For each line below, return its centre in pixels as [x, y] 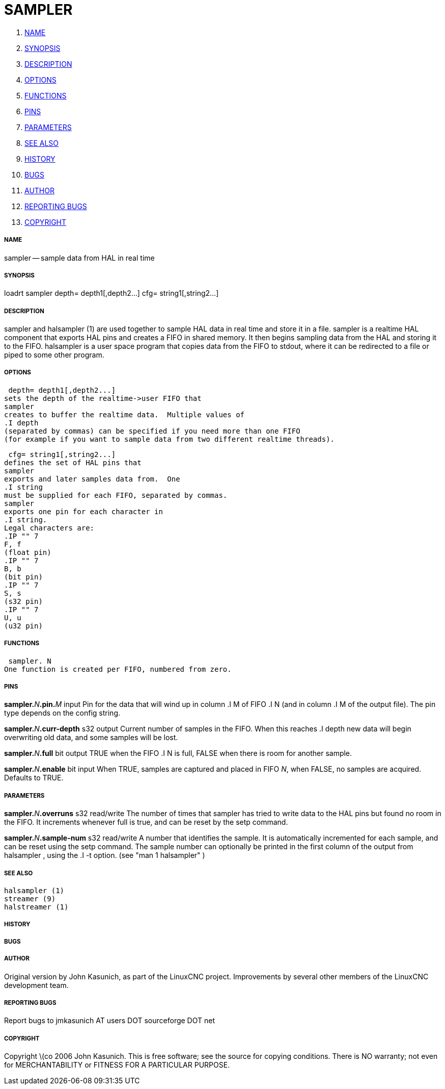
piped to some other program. [54, 355]
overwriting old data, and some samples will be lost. [91, 738]
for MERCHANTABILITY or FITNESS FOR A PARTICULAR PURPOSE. [117, 1065]
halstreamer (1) [36, 907]
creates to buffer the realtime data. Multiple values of [124, 414]
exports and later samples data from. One [92, 479]
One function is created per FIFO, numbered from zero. [118, 669]
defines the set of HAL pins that [73, 462]
